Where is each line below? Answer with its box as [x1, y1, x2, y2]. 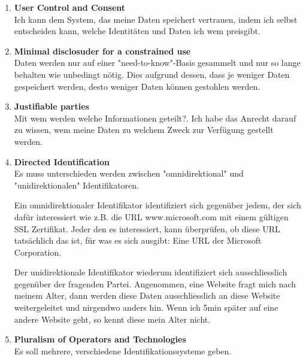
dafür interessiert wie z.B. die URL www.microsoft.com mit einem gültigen [14, 210, 289, 223]
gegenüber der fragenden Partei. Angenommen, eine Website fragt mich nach [14, 277, 296, 290]
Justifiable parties [14, 100, 89, 113]
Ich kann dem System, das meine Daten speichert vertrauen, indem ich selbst [14, 13, 298, 25]
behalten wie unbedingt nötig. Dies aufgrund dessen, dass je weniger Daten [14, 68, 290, 80]
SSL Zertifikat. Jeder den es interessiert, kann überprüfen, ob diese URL [14, 222, 280, 235]
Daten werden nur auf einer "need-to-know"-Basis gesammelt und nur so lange [14, 56, 301, 69]
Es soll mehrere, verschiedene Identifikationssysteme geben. [14, 344, 232, 357]
